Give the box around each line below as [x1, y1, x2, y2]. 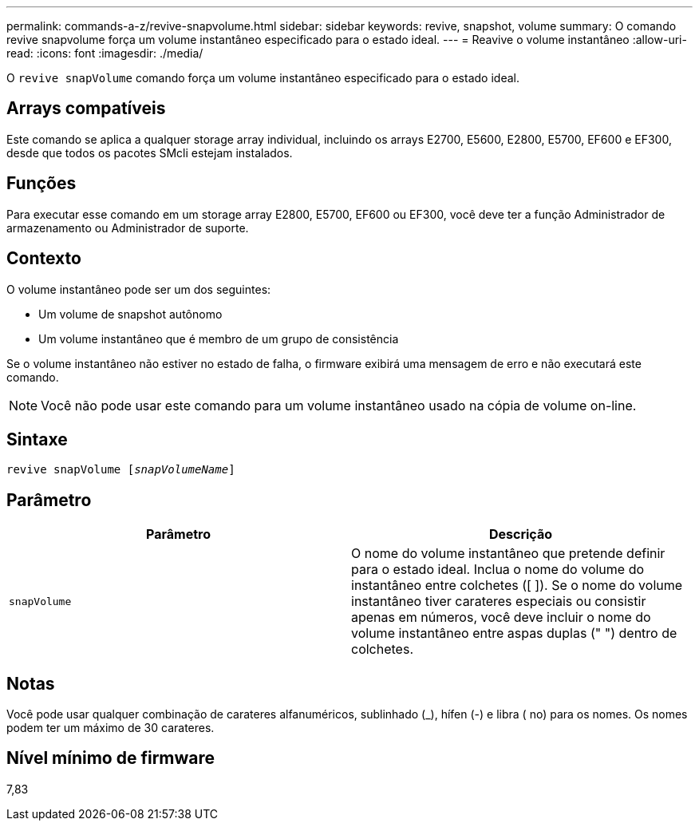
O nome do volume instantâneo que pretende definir [351, 545, 665, 562]
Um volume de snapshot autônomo [38, 307, 223, 321]
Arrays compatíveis [6, 98, 166, 119]
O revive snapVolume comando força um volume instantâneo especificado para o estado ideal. [6, 71, 519, 85]
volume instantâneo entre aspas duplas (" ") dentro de [351, 625, 677, 642]
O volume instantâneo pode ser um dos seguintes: [6, 282, 271, 296]
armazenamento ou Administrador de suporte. [6, 220, 249, 235]
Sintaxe [6, 429, 68, 449]
